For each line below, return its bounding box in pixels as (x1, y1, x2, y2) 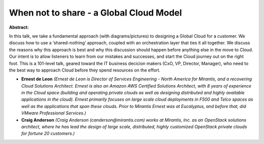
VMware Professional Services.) (21, 110, 87, 116)
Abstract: (9, 24, 29, 30)
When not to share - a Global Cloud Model (9, 7, 182, 18)
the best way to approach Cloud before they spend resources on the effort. (9, 67, 161, 73)
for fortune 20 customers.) (21, 130, 75, 136)
